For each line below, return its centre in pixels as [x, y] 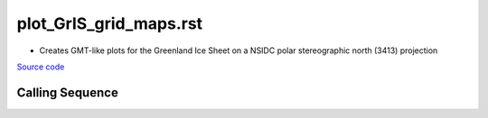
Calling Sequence [68, 92]
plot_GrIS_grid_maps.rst [110, 23]
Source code [41, 67]
